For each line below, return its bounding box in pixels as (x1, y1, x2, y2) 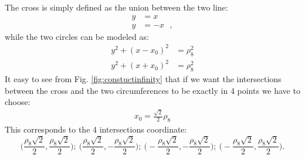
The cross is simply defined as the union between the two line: (5, 1, 228, 13)
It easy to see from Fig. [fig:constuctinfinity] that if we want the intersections (5, 72, 282, 84)
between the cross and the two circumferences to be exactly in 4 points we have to (5, 84, 300, 96)
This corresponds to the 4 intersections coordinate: (5, 123, 187, 136)
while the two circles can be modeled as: (5, 30, 149, 42)
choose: (5, 96, 30, 108)
